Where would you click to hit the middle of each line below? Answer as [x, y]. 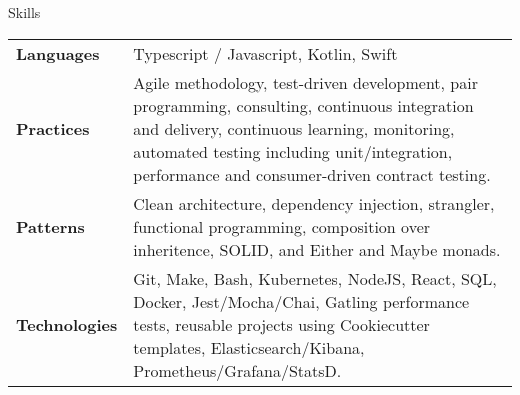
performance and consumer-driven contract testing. [312, 174]
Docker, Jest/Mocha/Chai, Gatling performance [301, 301]
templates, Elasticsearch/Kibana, [249, 347]
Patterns [50, 226]
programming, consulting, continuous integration [303, 105]
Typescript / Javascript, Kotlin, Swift [265, 53]
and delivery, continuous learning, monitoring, [294, 128]
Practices [53, 128]
